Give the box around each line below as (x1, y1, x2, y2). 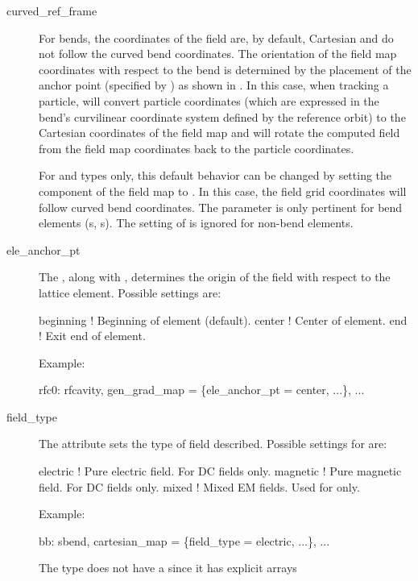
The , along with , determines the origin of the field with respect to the (39, 268, 391, 285)
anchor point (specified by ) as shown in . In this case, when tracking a (39, 77, 389, 93)
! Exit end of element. (39, 327, 146, 344)
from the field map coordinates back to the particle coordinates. (39, 139, 354, 156)
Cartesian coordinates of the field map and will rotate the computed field (39, 124, 400, 141)
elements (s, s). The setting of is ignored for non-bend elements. (39, 214, 354, 231)
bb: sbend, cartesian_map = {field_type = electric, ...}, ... (39, 532, 330, 549)
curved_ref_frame (6, 2, 97, 19)
